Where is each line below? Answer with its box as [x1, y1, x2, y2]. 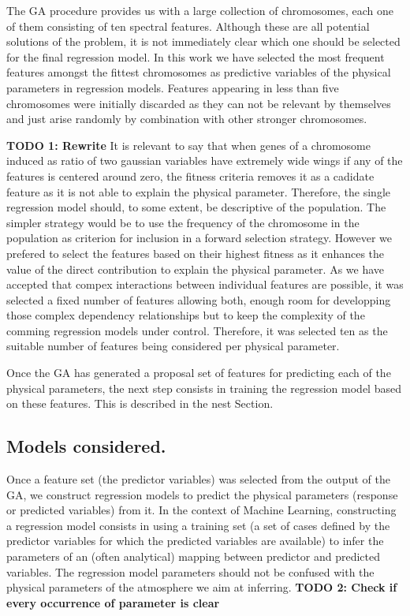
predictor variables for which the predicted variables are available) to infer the [6, 532, 384, 549]
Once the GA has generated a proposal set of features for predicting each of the [6, 364, 391, 381]
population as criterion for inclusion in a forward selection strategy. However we [6, 230, 393, 246]
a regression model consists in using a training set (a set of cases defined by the [6, 517, 390, 533]
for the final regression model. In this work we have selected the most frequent [6, 48, 385, 65]
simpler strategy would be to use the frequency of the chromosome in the [6, 214, 360, 230]
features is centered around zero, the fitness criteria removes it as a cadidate [6, 167, 375, 184]
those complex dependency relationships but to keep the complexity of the [6, 307, 365, 323]
